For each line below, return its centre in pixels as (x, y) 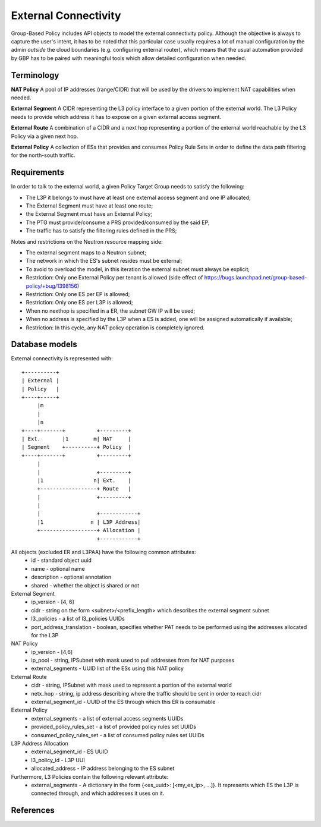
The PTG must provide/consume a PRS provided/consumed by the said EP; (118, 222)
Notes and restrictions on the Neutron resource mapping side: (87, 241)
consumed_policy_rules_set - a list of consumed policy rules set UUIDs (118, 735)
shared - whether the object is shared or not (85, 585)
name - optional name (58, 568)
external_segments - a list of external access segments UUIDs (107, 718)
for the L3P (45, 635)
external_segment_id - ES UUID (70, 751)
